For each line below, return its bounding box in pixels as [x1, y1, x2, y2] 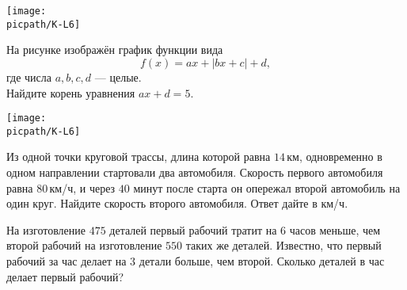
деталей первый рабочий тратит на [109, 221, 277, 238]
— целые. [94, 68, 142, 85]
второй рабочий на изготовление [6, 237, 162, 254]
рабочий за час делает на [6, 252, 127, 269]
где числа [6, 68, 51, 85]
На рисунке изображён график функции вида [6, 41, 223, 58]
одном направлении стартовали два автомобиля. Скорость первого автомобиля [6, 164, 383, 180]
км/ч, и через [49, 179, 116, 196]
